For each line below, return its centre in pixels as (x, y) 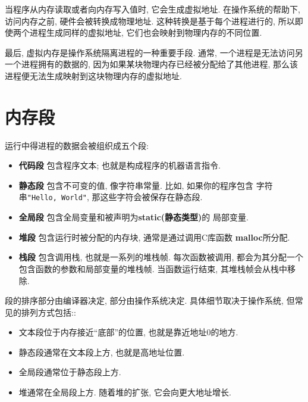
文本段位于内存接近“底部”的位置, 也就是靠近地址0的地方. (128, 332)
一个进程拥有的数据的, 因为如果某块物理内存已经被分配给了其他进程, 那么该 (152, 64)
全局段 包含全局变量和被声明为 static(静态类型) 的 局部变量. (133, 217)
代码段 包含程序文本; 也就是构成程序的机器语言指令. (120, 165)
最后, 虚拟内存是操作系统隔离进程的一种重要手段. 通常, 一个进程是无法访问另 (154, 52)
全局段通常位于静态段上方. (70, 372)
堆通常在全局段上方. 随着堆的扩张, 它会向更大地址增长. (125, 392)
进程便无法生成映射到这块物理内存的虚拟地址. (93, 75)
